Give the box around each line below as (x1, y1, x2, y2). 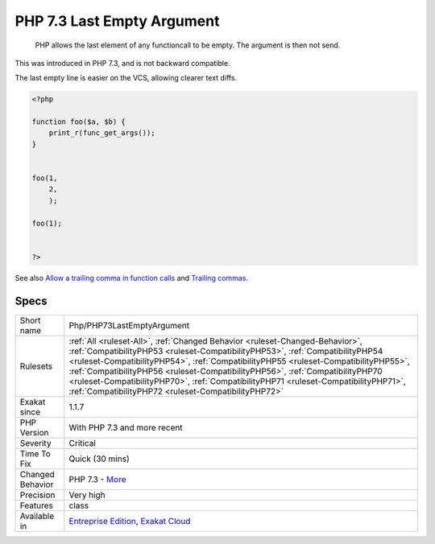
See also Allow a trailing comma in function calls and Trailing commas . (14, 273, 249, 282)
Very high (68, 489, 106, 501)
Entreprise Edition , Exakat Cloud (68, 515, 191, 526)
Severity (19, 437, 52, 448)
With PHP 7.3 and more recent (68, 422, 183, 433)
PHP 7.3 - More (68, 473, 126, 484)
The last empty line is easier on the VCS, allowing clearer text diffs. (14, 73, 238, 83)
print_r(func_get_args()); (48, 129, 156, 138)
